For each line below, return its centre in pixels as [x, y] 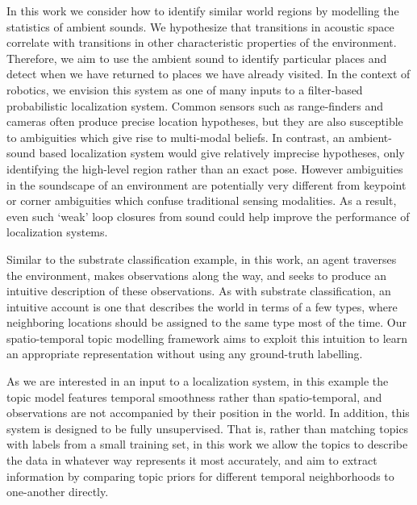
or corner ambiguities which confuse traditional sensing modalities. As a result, [202, 200]
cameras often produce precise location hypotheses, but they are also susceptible [205, 121]
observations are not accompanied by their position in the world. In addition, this [208, 413]
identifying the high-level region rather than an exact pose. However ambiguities [205, 168]
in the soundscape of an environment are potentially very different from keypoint [206, 184]
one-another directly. [58, 492]
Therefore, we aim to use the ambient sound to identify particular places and [197, 58]
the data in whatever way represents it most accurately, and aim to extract [192, 460]
